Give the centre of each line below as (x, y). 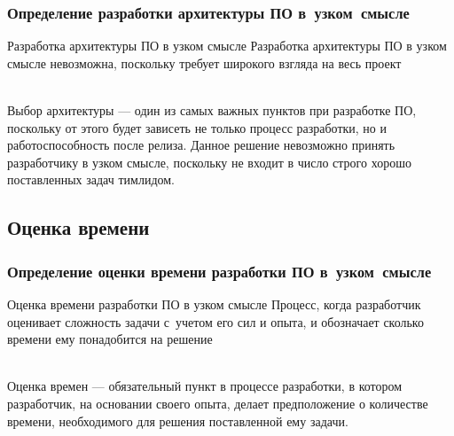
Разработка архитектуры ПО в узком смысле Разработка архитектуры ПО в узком (227, 46)
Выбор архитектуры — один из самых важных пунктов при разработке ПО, (212, 110)
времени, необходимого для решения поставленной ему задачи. (178, 420)
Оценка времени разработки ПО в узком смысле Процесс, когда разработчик (214, 304)
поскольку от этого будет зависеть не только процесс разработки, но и (197, 127)
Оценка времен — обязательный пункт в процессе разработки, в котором (205, 386)
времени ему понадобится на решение (110, 339)
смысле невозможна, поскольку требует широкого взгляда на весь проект (204, 62)
